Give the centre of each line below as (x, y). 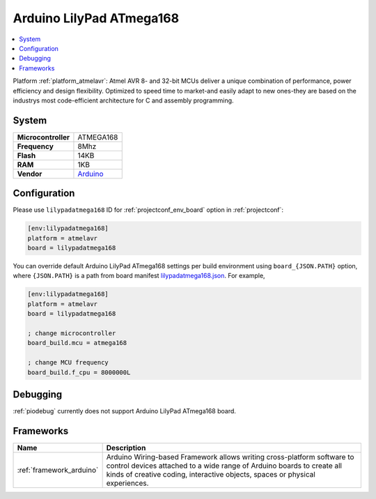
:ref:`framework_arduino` (58, 470)
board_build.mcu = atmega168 (77, 343)
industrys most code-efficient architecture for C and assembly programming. (123, 100)
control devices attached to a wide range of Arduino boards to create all (224, 466)
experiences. (127, 483)
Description (126, 447)
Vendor (30, 174)
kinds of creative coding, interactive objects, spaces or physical (211, 474)
